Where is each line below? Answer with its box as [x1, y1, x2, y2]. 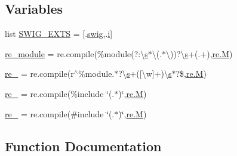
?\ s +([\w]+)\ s [118, 67, 172, 80]
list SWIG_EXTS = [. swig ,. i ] [5, 27, 113, 40]
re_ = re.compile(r [5, 67, 74, 80]
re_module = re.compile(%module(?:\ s [5, 47, 148, 60]
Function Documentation [5, 136, 162, 155]
